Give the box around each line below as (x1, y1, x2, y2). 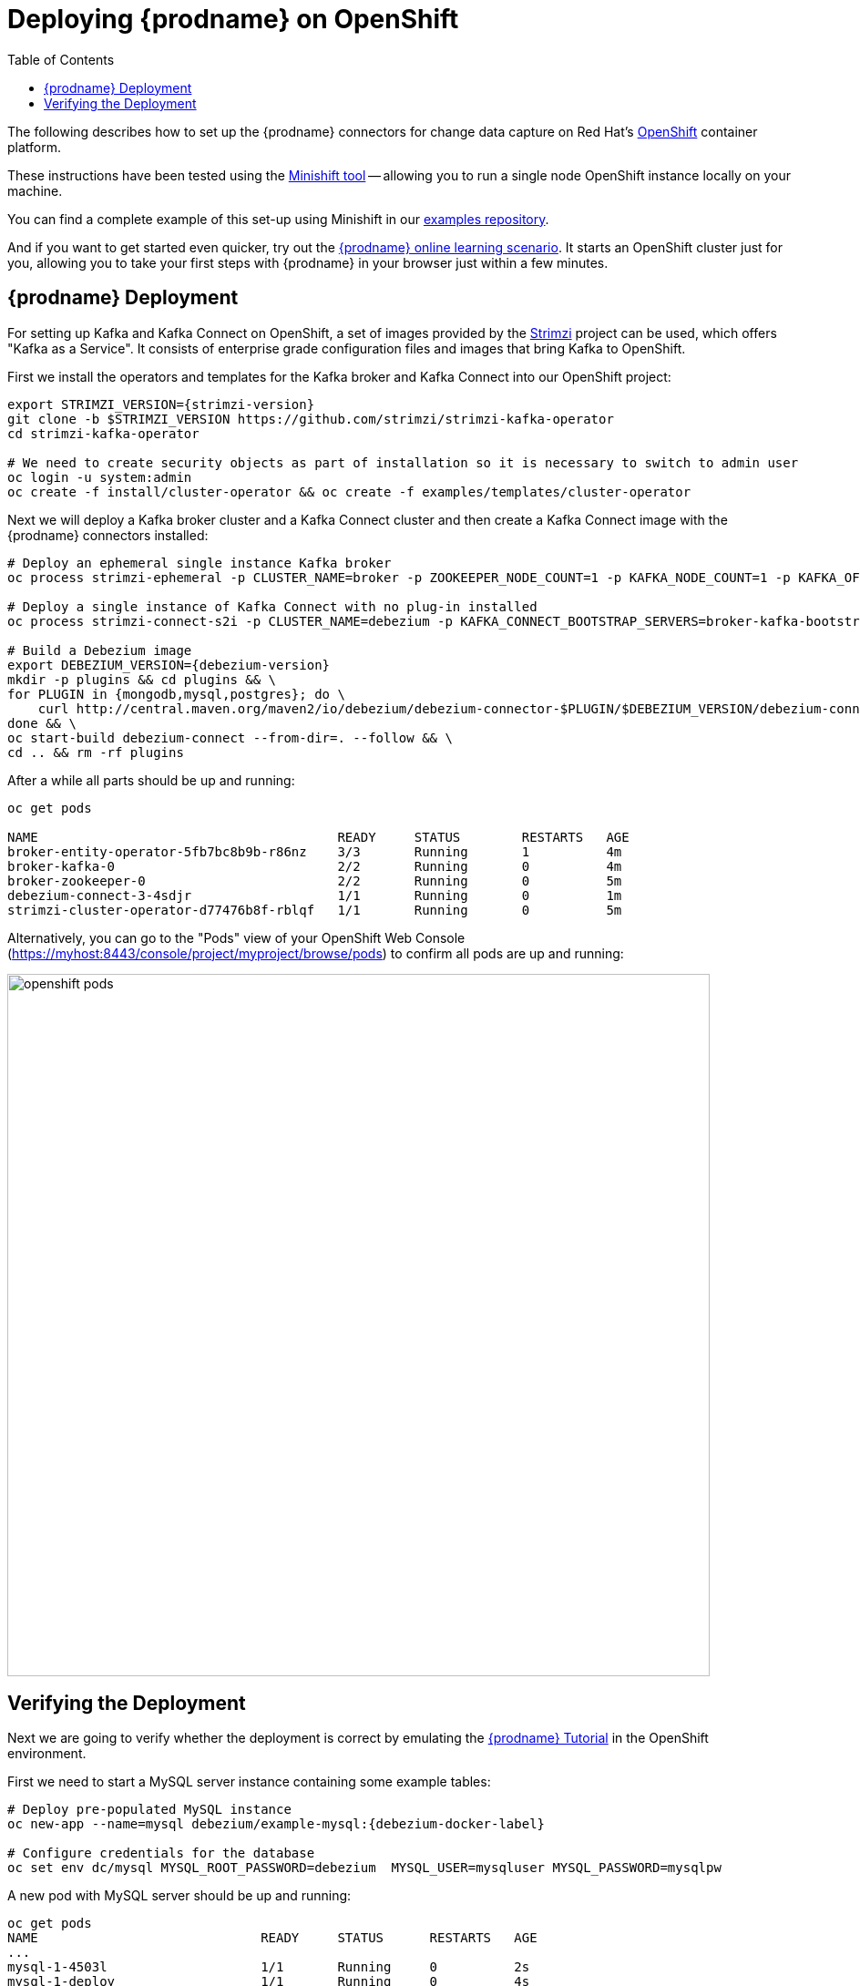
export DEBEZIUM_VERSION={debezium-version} (7, 657, 331, 672)
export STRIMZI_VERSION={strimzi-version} (7, 396, 315, 412)
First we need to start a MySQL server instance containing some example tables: (7, 1774, 491, 1790)
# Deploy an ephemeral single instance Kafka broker (7, 555, 392, 570)
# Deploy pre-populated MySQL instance (7, 1802, 292, 1817)
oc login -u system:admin (7, 469, 192, 485)
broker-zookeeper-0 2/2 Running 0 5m (7, 873, 622, 888)
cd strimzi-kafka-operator (7, 425, 200, 441)
